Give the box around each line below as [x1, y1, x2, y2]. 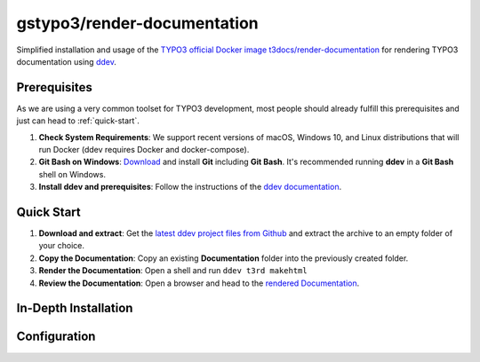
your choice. [38, 240, 84, 251]
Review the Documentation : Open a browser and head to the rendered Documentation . [38, 278, 360, 288]
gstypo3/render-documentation [16, 13, 259, 33]
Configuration [16, 329, 96, 344]
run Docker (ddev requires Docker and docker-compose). [38, 145, 250, 155]
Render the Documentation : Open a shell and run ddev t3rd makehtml [38, 265, 308, 276]
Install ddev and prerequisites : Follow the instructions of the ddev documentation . [38, 182, 342, 193]
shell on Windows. [38, 169, 107, 179]
